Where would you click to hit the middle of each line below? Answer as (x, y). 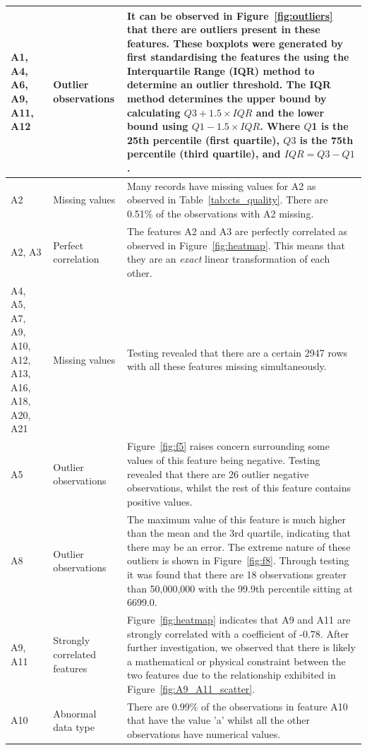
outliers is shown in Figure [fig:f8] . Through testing (238, 560)
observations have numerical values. (204, 733)
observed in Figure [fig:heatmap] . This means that (236, 245)
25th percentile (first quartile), (203, 139)
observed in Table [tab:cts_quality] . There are (227, 200)
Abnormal (75, 713)
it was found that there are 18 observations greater (237, 574)
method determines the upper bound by (227, 99)
